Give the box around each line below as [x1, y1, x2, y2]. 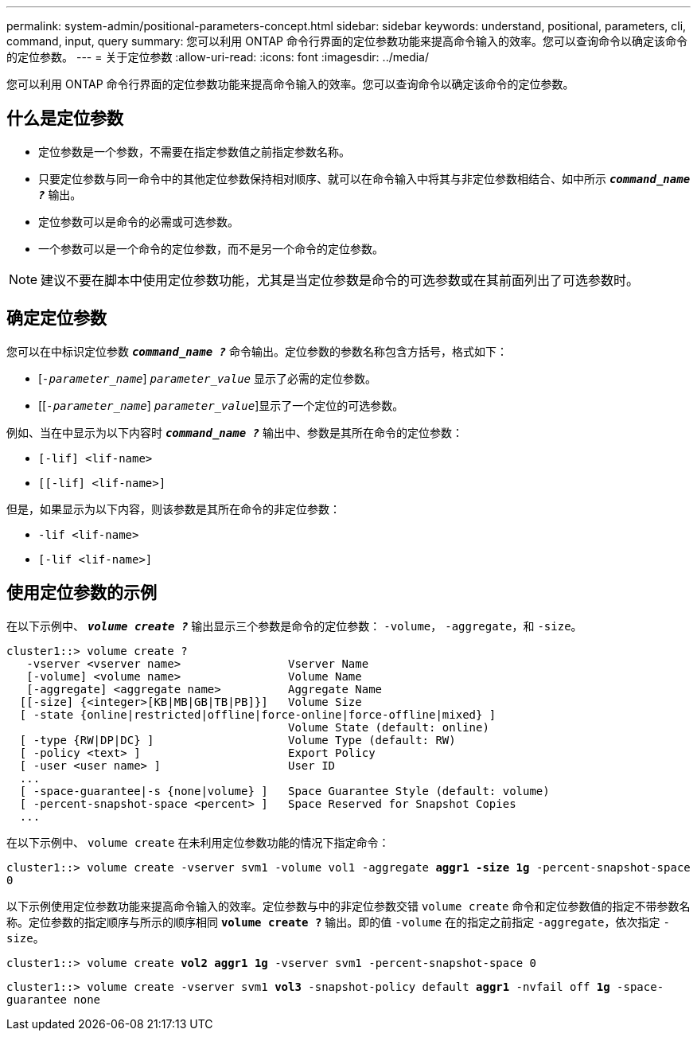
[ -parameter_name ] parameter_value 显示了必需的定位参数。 [38, 371, 376, 385]
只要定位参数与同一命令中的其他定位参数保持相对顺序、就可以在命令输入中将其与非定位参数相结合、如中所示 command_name [38, 171, 691, 185]
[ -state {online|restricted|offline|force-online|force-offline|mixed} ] [19, 708, 496, 721]
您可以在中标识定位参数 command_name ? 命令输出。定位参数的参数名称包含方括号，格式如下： [6, 344, 508, 358]
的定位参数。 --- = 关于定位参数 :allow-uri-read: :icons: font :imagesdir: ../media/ [6, 50, 430, 64]
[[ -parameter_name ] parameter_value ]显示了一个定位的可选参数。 [38, 398, 404, 412]
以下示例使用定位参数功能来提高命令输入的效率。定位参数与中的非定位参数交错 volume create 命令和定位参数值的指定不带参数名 [6, 899, 691, 913]
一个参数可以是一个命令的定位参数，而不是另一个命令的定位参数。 [38, 241, 384, 255]
